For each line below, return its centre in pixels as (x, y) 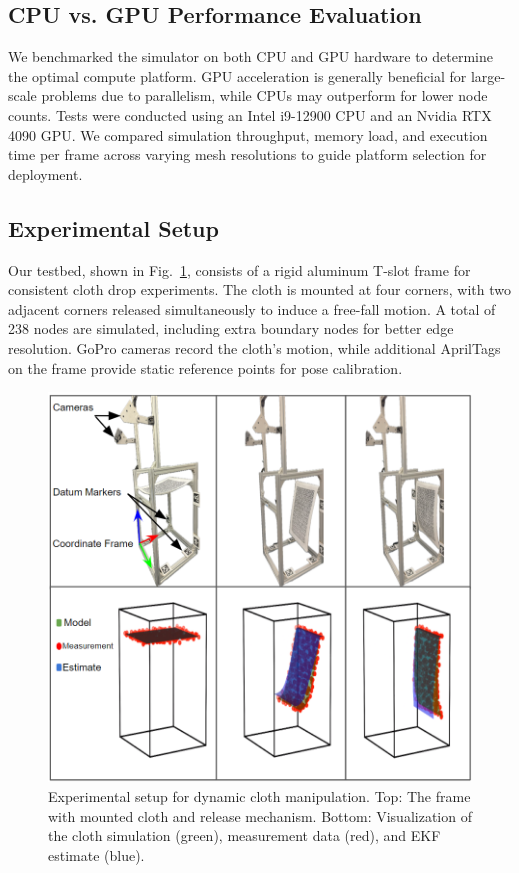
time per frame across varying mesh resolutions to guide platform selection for (247, 154)
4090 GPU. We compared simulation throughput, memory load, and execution (248, 134)
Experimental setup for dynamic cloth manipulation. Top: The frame (259, 795)
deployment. (45, 173)
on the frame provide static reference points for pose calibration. (205, 367)
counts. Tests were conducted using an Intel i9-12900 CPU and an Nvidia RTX (250, 114)
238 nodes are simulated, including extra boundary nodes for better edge (231, 328)
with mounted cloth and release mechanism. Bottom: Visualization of (260, 815)
